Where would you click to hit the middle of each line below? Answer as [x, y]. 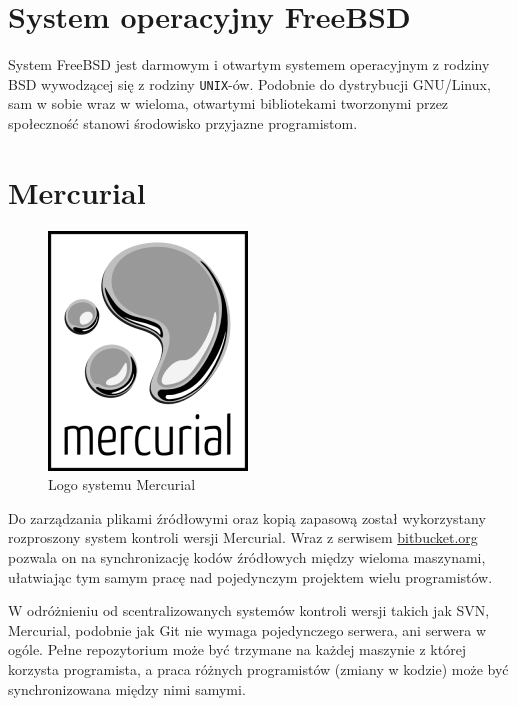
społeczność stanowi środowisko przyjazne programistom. [183, 122]
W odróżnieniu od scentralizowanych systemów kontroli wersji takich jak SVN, [249, 610]
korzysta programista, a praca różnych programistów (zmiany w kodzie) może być [258, 669]
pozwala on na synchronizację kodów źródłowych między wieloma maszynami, [247, 557]
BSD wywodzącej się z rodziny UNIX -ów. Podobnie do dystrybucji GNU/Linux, [249, 83]
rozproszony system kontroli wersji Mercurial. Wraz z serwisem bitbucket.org [243, 537]
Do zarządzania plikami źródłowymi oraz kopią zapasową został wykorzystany [247, 517]
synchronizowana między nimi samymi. [127, 688]
